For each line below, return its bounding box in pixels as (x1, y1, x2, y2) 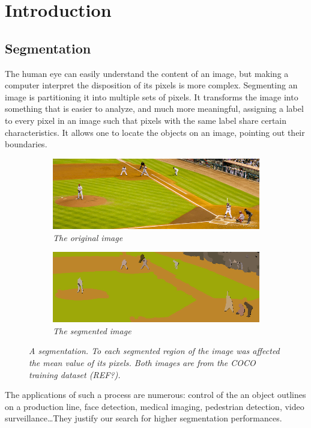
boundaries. (5, 138, 47, 150)
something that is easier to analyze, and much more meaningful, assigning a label (5, 102, 304, 115)
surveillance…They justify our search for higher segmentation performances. (5, 412, 282, 424)
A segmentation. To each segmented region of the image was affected (29, 344, 280, 357)
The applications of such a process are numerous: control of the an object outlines (5, 388, 306, 401)
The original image (53, 231, 123, 243)
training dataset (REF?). (29, 368, 121, 381)
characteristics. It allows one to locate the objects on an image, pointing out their (5, 126, 305, 138)
